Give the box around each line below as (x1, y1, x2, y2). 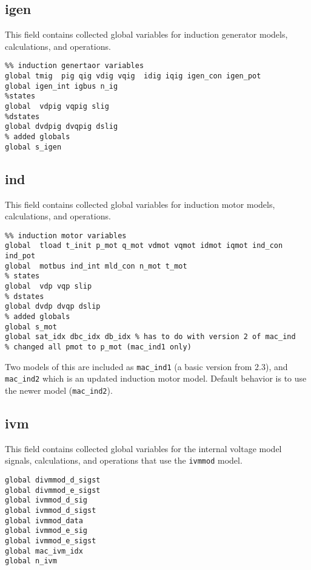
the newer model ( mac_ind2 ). (5, 383, 113, 396)
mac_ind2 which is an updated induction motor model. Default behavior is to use (5, 372, 307, 385)
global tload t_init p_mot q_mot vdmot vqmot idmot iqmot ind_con (5, 241, 283, 250)
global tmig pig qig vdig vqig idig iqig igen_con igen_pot (5, 72, 261, 81)
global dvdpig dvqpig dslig (5, 122, 118, 131)
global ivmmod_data (5, 516, 83, 525)
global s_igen (5, 142, 62, 151)
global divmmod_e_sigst (5, 486, 101, 495)
